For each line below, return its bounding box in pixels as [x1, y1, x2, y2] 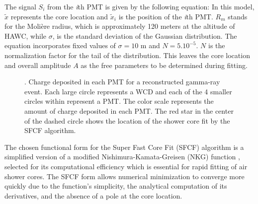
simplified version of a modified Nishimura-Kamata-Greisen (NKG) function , [4, 151, 240, 162]
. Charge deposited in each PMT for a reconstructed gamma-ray [24, 76, 220, 87]
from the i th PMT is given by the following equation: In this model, [47, 1, 255, 11]
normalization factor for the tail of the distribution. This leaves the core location [4, 50, 250, 60]
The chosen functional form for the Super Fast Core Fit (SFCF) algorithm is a [4, 141, 244, 152]
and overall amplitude [4, 60, 71, 70]
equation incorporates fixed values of [4, 40, 116, 51]
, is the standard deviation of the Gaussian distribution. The [52, 30, 237, 41]
